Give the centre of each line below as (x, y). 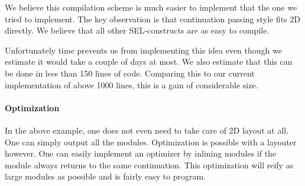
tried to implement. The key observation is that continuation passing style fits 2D (153, 19)
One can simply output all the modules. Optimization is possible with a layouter (151, 142)
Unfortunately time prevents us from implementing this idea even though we (143, 50)
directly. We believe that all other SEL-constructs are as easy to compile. (137, 30)
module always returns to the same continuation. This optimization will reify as (149, 165)
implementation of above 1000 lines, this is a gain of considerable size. (132, 84)
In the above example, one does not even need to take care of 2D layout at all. (147, 130)
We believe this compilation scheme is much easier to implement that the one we (151, 7)
